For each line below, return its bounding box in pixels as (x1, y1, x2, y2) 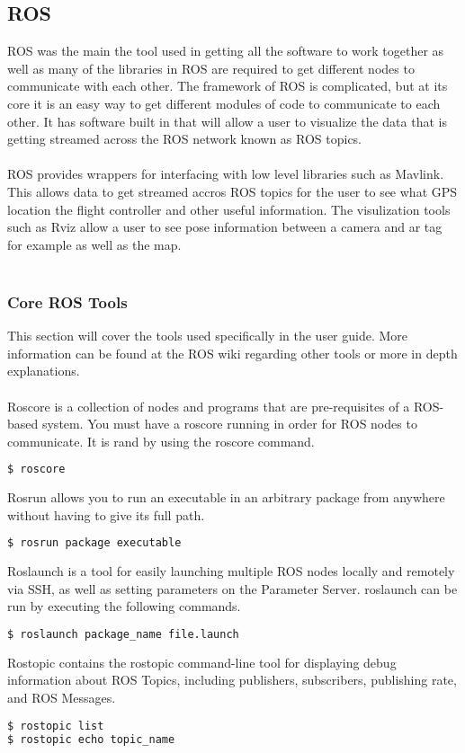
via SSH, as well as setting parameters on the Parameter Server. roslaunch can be (7, 579, 458, 598)
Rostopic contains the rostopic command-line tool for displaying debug (7, 652, 397, 671)
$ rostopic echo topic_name (7, 732, 175, 746)
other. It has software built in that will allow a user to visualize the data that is (7, 111, 447, 130)
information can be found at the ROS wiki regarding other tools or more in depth (7, 343, 458, 362)
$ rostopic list (7, 719, 104, 732)
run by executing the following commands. (7, 597, 241, 616)
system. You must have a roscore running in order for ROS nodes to (41, 414, 417, 433)
